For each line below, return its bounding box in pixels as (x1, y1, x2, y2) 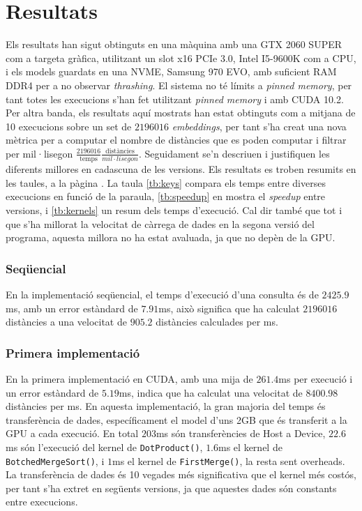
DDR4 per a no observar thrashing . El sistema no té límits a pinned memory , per (6, 77, 352, 92)
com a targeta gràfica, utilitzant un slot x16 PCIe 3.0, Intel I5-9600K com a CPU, (6, 50, 356, 65)
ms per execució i (278, 371, 353, 386)
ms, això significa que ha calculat (158, 300, 300, 315)
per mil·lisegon (6, 146, 73, 160)
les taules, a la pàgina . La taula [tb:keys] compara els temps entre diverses (6, 175, 326, 190)
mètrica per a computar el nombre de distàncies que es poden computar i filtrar (6, 132, 347, 147)
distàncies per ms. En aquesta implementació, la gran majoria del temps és (6, 399, 326, 413)
